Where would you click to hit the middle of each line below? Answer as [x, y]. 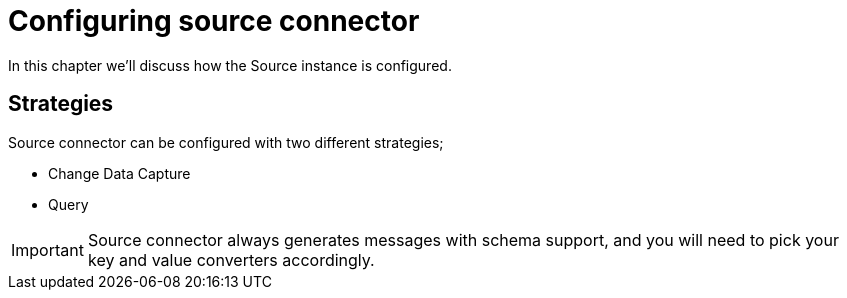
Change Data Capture [119, 173]
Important [47, 249]
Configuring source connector [214, 21]
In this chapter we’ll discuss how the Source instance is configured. [230, 65]
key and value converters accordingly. [231, 259]
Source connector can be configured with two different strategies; [226, 142]
